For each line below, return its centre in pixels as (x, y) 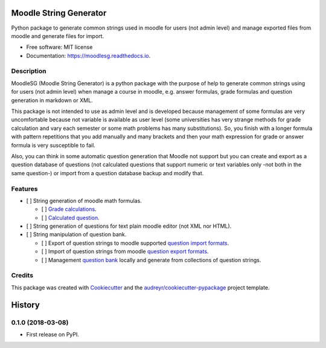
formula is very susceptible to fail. (53, 145)
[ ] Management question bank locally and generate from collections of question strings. (151, 260)
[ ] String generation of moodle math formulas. (84, 201)
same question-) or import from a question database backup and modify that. (107, 173)
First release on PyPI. (53, 334)
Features (24, 188)
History (26, 305)
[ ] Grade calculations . (69, 209)
